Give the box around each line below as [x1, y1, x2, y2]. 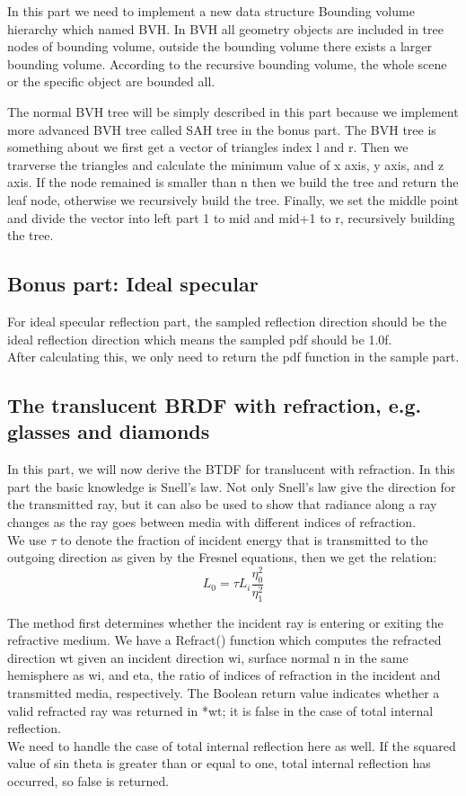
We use [7, 530, 47, 549]
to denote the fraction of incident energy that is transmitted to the [60, 530, 428, 549]
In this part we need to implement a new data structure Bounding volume [7, 2, 415, 20]
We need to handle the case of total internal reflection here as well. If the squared [7, 736, 456, 755]
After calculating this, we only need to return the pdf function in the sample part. [7, 347, 460, 366]
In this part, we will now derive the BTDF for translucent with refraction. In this [7, 460, 455, 478]
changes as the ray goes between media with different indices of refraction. [7, 513, 417, 532]
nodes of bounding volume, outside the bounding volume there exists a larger [7, 37, 432, 56]
